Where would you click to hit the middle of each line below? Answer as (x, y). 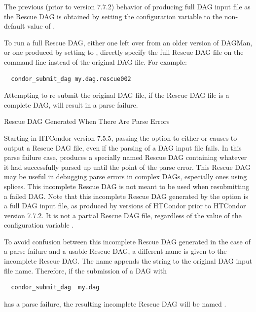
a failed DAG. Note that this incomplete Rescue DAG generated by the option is (126, 196)
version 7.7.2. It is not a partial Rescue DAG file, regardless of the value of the (123, 215)
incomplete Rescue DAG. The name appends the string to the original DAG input (128, 261)
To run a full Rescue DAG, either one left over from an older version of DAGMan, (128, 42)
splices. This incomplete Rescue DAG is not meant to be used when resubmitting (127, 186)
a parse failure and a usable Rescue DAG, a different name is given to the (115, 251)
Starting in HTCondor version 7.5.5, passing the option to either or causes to (121, 137)
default (15, 26)
